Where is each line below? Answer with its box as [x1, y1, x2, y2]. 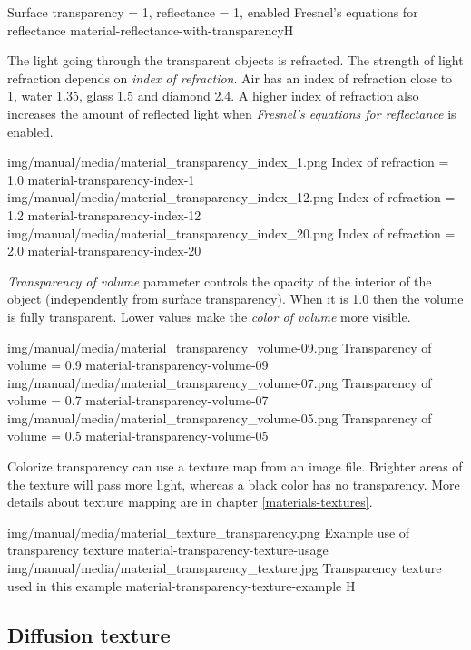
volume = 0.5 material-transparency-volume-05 [7, 426, 269, 445]
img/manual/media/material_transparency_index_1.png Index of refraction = [7, 152, 449, 171]
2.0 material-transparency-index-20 [7, 241, 201, 260]
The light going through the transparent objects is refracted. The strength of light [7, 51, 464, 70]
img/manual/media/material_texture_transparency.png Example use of [7, 522, 410, 541]
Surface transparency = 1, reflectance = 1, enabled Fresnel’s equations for [7, 3, 418, 21]
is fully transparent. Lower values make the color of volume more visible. [7, 306, 411, 325]
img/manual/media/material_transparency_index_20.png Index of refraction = [7, 223, 456, 242]
